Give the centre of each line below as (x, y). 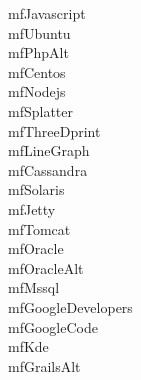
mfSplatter (41, 110)
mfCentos (37, 71)
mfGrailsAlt (44, 365)
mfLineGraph (49, 150)
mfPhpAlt (38, 52)
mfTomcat (39, 228)
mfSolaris (36, 189)
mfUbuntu (39, 32)
